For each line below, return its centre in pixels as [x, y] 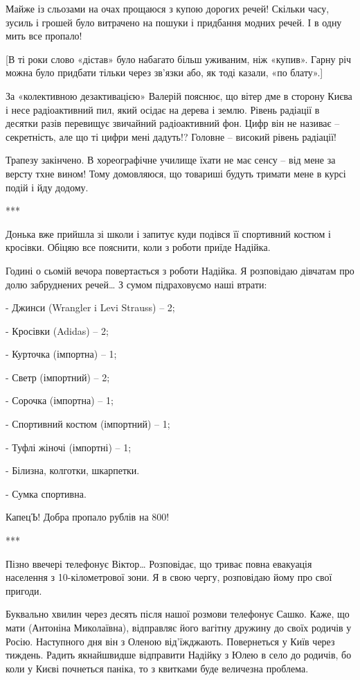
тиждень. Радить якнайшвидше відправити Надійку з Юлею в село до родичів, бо [179, 655]
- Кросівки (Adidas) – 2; [57, 330]
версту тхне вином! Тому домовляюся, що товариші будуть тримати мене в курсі [176, 173]
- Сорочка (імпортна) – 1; [60, 400]
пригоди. [24, 590]
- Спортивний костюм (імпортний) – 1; [88, 424]
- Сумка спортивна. [46, 493]
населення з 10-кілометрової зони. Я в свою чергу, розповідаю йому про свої [169, 577]
